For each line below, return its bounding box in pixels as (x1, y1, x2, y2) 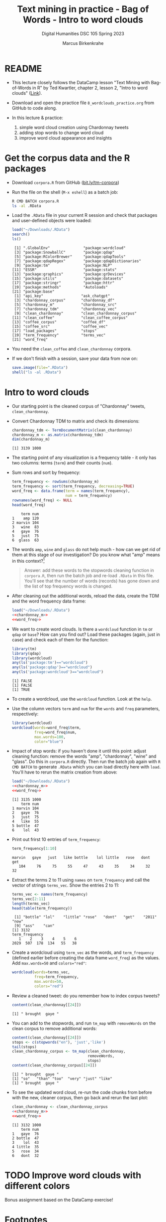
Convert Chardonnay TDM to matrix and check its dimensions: (11, 418, 140, 424)
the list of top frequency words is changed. (24, 583, 113, 589)
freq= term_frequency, (34, 974, 79, 980)
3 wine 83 (11, 524, 39, 529)
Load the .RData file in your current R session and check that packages (11, 212, 158, 218)
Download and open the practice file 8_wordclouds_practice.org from (11, 100, 155, 106)
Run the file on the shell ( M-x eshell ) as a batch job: (11, 189, 118, 195)
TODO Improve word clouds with (4, 1170, 142, 1181)
